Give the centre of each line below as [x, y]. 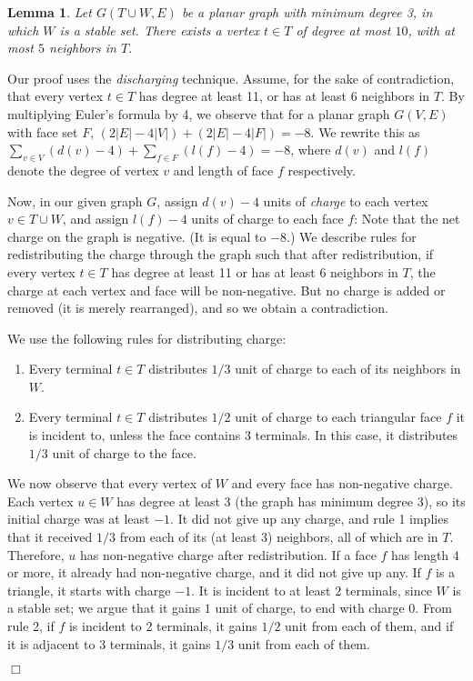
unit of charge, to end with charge [310, 608]
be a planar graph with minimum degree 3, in [307, 12]
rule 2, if [31, 626]
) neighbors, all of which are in [353, 537]
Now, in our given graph [75, 200]
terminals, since [388, 590]
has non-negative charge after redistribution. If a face [228, 554]
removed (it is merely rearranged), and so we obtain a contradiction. [198, 308]
